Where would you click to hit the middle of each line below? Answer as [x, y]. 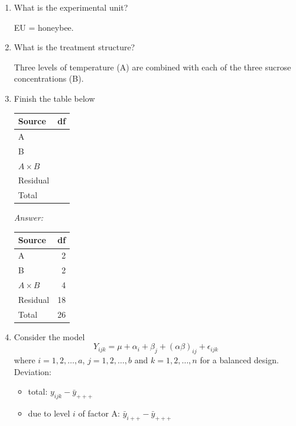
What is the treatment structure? [74, 47]
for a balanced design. [239, 360]
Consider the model [49, 336]
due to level [49, 413]
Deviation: [33, 371]
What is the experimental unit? [71, 7]
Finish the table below [54, 98]
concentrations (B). [49, 78]
